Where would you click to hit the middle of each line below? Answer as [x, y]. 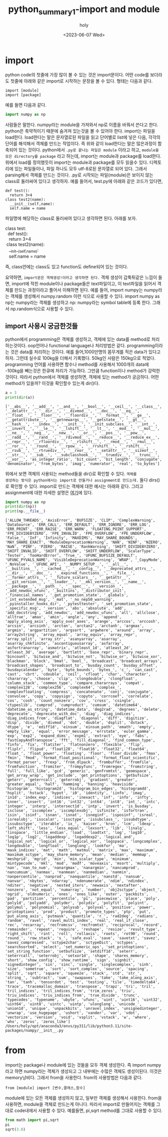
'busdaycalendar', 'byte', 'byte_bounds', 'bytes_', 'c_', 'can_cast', [81, 670]
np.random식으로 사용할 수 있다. [42, 309]
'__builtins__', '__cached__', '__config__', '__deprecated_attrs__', [80, 569]
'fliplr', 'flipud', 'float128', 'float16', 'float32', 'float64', [77, 749]
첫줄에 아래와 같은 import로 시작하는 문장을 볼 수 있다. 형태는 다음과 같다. [81, 81]
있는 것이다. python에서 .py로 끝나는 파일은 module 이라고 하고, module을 [88, 150]
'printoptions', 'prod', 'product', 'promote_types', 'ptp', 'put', [78, 912]
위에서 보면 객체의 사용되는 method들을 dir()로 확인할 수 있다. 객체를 [71, 473]
